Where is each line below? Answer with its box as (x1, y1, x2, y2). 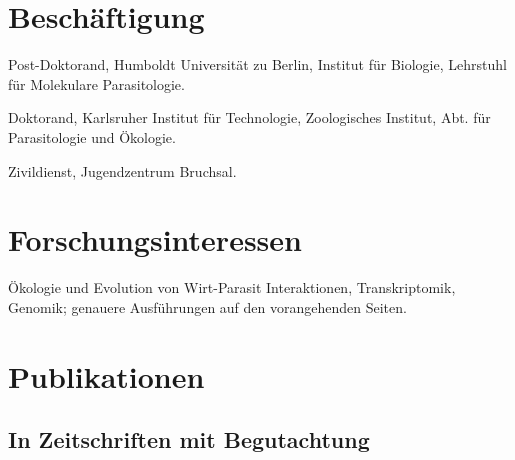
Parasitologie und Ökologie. (8, 126, 176, 147)
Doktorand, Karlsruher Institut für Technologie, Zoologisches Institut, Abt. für (8, 107, 491, 128)
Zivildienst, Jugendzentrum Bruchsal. (8, 160, 237, 181)
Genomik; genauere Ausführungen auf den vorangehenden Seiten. (8, 296, 407, 317)
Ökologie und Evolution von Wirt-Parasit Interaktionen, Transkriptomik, (8, 277, 456, 298)
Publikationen (8, 355, 205, 396)
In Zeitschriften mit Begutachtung (8, 424, 370, 455)
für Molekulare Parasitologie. (8, 73, 185, 94)
